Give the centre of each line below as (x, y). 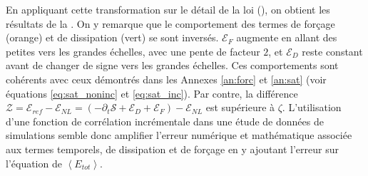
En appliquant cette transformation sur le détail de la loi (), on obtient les (168, 9)
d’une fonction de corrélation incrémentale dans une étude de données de (165, 121)
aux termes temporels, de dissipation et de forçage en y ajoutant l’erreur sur (172, 149)
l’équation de (34, 163)
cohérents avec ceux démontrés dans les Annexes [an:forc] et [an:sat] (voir (166, 79)
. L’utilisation (312, 107)
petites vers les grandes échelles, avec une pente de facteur (133, 51)
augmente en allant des (287, 37)
